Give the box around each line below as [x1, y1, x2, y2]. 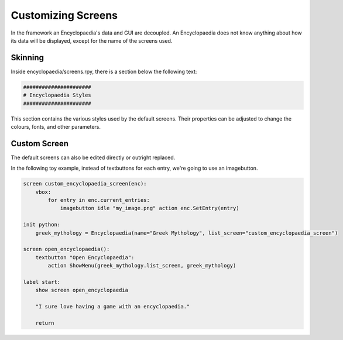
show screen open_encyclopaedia [35, 287, 129, 294]
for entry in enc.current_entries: [47, 197, 150, 204]
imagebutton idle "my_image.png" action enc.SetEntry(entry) [60, 205, 239, 212]
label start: [23, 279, 61, 285]
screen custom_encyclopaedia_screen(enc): [23, 180, 147, 187]
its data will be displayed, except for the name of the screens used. [11, 37, 173, 44]
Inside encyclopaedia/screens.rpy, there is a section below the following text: [11, 68, 197, 75]
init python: [23, 221, 61, 228]
